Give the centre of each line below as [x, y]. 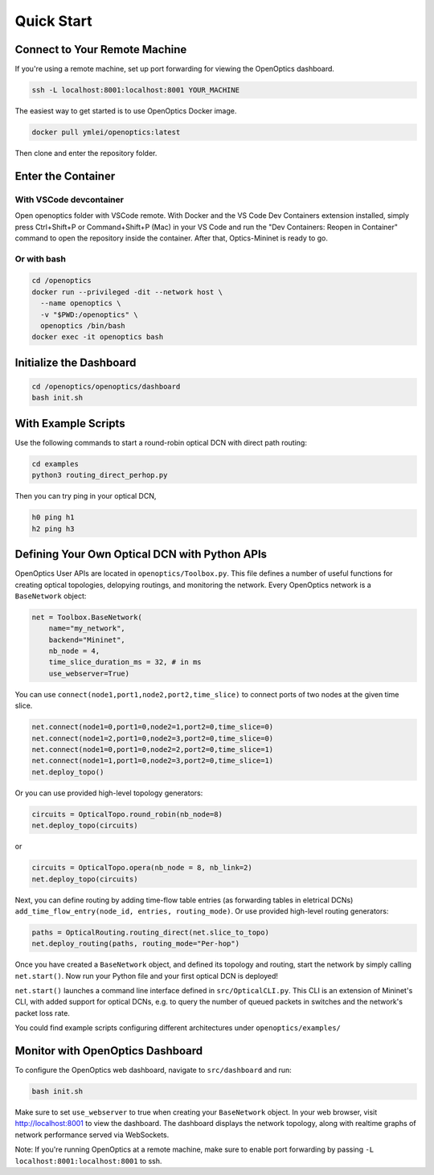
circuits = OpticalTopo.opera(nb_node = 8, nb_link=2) [142, 868]
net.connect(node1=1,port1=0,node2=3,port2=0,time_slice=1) [153, 761]
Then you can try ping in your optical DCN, [86, 496]
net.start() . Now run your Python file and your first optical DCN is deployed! [147, 976]
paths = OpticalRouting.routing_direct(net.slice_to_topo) [150, 932]
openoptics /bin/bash [83, 326]
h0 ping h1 [53, 518]
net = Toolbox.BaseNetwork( [87, 617]
